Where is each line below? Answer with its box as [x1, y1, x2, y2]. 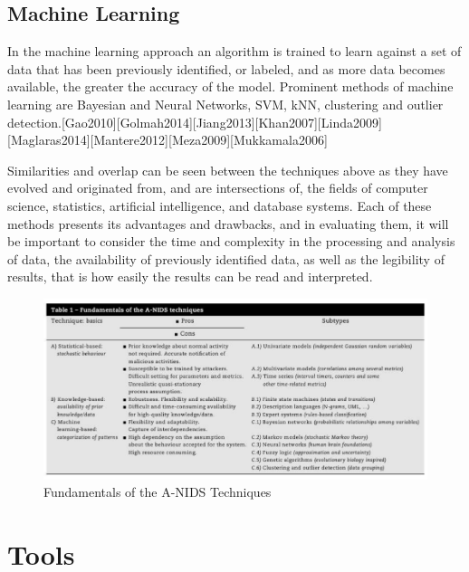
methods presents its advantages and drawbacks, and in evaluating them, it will [7, 214, 449, 233]
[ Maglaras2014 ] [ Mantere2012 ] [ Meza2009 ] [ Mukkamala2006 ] [7, 130, 328, 149]
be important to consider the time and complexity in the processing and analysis [7, 232, 455, 251]
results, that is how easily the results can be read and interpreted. [7, 267, 373, 286]
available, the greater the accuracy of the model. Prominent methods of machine [7, 77, 454, 96]
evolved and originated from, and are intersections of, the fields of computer [7, 178, 428, 197]
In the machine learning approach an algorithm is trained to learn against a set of [7, 42, 462, 61]
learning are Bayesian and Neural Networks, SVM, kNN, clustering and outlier [7, 94, 444, 113]
